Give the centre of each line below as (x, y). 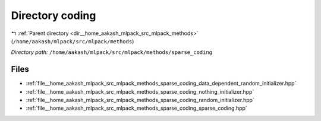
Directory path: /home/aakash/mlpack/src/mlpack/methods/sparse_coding (112, 52)
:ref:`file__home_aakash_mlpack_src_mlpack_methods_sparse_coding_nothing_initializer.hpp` (140, 91)
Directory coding (53, 15)
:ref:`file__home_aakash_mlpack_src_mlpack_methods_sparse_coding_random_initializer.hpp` (140, 100)
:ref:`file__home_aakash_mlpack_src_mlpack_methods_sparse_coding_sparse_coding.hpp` (137, 108)
